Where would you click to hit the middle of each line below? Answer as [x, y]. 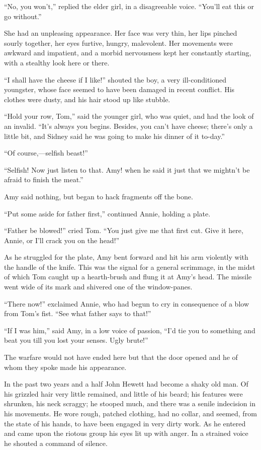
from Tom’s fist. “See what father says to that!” [78, 313]
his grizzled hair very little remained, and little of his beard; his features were [123, 393]
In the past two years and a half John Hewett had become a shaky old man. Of [126, 384]
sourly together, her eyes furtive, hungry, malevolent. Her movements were [118, 43]
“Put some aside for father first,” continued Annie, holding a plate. [107, 213]
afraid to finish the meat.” [44, 179]
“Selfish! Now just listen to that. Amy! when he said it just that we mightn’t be [127, 169]
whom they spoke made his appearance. [65, 367]
